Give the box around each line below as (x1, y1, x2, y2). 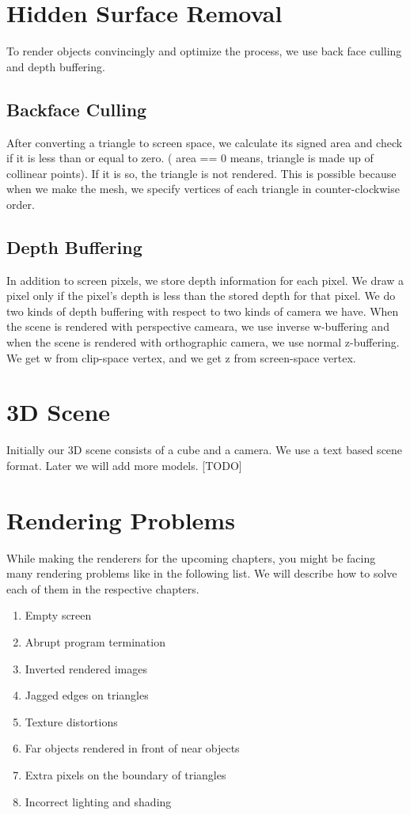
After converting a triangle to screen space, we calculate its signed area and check (6, 134, 403, 150)
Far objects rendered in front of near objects (25, 740, 240, 756)
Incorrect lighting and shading (25, 793, 172, 809)
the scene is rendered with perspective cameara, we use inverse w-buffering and (6, 318, 389, 335)
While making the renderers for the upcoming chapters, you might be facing (6, 549, 376, 566)
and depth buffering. (6, 58, 105, 74)
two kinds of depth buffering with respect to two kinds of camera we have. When (6, 302, 399, 319)
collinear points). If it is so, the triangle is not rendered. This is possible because (6, 165, 397, 181)
